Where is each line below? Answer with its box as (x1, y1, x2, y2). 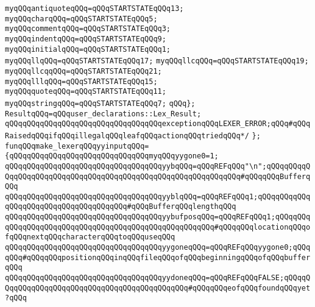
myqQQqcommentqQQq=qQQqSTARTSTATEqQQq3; (5, 24, 171, 34)
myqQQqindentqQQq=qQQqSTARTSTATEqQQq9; (5, 34, 166, 43)
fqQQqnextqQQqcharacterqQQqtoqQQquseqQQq (5, 233, 175, 242)
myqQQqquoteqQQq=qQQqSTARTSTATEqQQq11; (5, 87, 166, 96)
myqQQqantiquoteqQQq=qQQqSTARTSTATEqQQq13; (5, 4, 184, 13)
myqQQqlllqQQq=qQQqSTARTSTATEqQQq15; (5, 77, 158, 86)
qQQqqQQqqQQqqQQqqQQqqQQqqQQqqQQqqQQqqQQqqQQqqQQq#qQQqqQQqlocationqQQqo (5, 222, 311, 231)
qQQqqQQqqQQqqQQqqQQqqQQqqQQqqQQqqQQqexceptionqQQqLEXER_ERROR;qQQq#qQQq (5, 119, 311, 129)
